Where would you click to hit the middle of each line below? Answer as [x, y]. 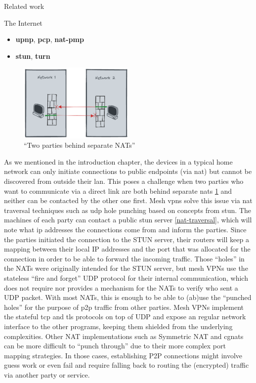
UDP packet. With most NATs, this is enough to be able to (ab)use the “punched [128, 297]
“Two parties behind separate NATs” [80, 145]
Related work [24, 6]
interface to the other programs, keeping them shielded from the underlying [118, 326]
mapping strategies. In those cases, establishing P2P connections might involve [123, 355]
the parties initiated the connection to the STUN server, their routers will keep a [127, 239]
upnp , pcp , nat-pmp [50, 39]
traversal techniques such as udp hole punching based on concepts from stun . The [128, 210]
